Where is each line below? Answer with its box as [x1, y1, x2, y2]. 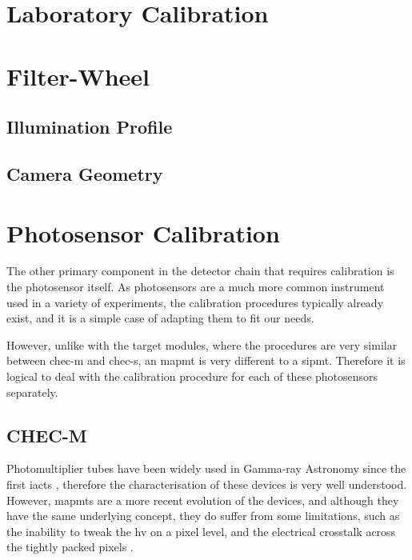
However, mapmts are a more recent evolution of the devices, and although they [6, 491, 399, 508]
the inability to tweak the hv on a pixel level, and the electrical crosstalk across [6, 522, 396, 539]
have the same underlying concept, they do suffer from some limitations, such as [6, 507, 400, 524]
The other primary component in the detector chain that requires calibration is [6, 262, 394, 279]
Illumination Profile [6, 114, 173, 139]
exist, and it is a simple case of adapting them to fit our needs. [6, 310, 314, 326]
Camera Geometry [6, 161, 163, 186]
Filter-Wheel [6, 59, 150, 92]
